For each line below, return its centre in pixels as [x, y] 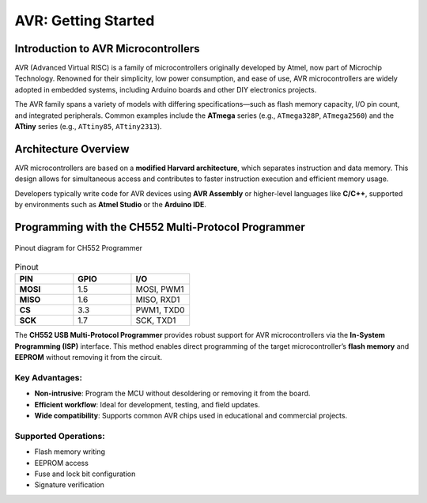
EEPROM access [61, 463]
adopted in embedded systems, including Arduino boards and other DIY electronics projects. [166, 89]
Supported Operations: [60, 436]
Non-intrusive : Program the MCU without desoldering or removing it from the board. [172, 393]
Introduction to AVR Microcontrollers [108, 49]
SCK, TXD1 [156, 320]
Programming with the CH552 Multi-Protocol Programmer [160, 227]
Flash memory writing [70, 452]
